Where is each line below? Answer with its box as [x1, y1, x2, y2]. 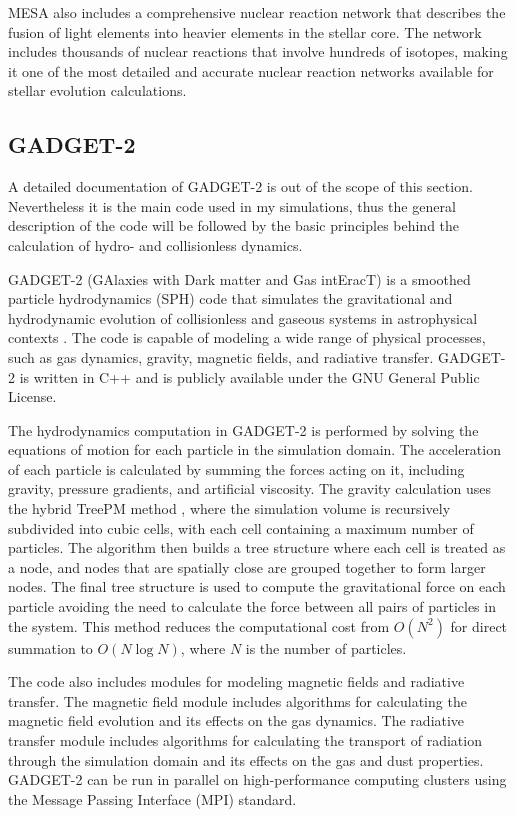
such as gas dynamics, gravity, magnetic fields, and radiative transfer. [8, 346, 434, 367]
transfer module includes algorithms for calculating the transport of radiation [8, 730, 482, 751]
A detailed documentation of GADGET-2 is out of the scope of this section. [8, 176, 473, 197]
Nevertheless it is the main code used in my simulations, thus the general [8, 195, 456, 216]
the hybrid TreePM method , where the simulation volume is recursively [8, 498, 451, 519]
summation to [8, 637, 93, 658]
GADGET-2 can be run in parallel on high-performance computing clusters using [8, 769, 507, 790]
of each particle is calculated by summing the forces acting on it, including [8, 458, 465, 479]
